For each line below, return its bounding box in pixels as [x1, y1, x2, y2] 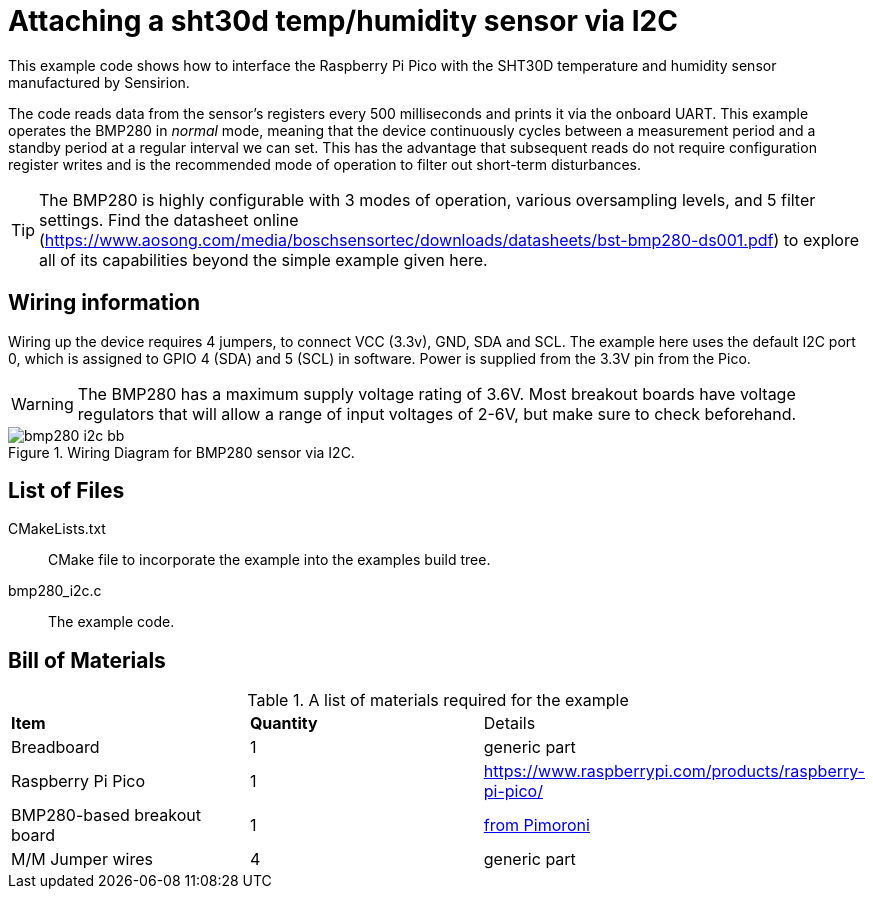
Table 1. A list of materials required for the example [247, 690, 629, 711]
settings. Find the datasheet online [39, 209, 299, 230]
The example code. [48, 613, 175, 631]
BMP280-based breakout [11, 805, 201, 826]
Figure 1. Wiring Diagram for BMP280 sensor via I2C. [8, 443, 355, 461]
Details [483, 713, 536, 734]
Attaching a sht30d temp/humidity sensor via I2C [8, 4, 678, 38]
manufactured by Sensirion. [8, 73, 190, 91]
